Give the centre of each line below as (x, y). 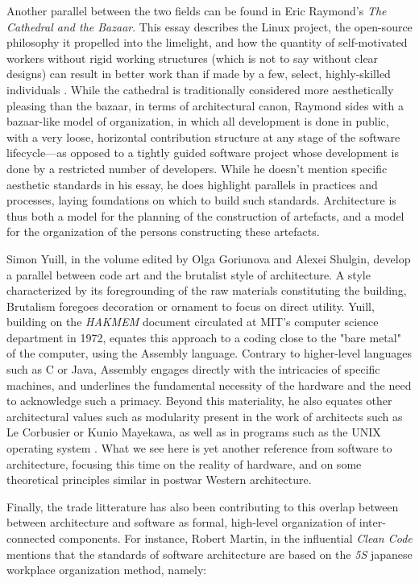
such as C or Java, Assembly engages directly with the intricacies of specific (193, 369)
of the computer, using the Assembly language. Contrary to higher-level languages (209, 353)
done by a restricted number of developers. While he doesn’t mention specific (197, 168)
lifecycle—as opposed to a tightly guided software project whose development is (203, 153)
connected (31, 538)
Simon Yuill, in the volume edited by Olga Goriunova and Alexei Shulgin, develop (209, 258)
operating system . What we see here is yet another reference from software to (199, 448)
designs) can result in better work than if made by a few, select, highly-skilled (199, 74)
